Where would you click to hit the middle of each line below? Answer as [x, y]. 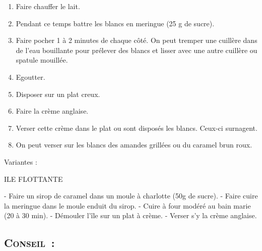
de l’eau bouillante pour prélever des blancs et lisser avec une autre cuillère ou [137, 50]
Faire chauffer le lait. [48, 6]
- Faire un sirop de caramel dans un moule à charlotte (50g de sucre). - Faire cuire [131, 196]
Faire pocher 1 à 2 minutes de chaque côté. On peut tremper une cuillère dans [137, 40]
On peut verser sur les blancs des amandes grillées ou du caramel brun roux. [134, 145]
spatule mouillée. [42, 60]
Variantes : [21, 161]
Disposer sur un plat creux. [58, 94]
